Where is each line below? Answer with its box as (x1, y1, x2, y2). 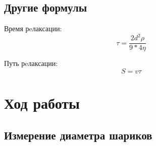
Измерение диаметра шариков (4, 127, 152, 142)
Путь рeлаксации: (4, 58, 58, 68)
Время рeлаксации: (4, 23, 62, 34)
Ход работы (4, 93, 80, 113)
